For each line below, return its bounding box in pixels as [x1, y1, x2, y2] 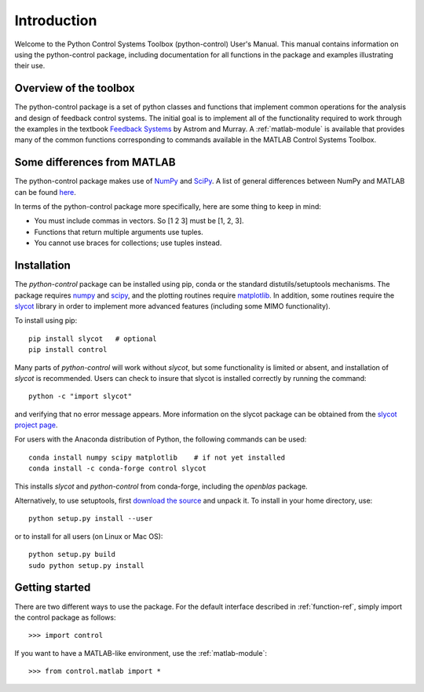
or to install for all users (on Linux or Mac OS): [14, 531, 163, 541]
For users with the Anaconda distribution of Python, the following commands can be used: [14, 434, 307, 444]
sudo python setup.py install [28, 561, 145, 569]
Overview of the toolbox [14, 82, 135, 95]
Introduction [14, 12, 97, 29]
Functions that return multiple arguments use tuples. [34, 227, 203, 236]
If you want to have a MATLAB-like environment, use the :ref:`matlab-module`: [14, 648, 267, 657]
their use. [14, 61, 46, 71]
